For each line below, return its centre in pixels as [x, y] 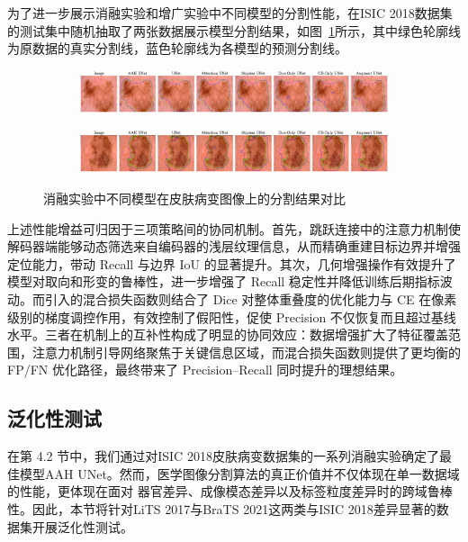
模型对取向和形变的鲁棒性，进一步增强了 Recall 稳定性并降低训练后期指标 [224, 281]
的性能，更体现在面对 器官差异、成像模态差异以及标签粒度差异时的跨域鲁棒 [230, 491]
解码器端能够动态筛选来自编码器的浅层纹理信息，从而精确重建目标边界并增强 [234, 246]
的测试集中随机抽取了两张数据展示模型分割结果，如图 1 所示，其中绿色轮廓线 [234, 30]
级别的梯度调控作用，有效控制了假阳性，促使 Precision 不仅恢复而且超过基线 [232, 316]
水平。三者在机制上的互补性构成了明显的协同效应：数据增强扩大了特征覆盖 [228, 334]
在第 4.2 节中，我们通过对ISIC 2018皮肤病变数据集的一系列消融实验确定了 [223, 456]
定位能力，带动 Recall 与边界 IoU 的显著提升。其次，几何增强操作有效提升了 [232, 263]
